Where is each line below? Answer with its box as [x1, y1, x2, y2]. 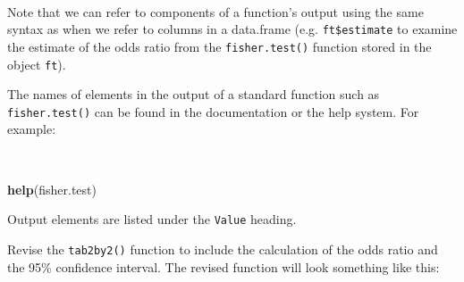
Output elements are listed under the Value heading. [7, 210, 297, 228]
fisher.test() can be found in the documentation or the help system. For [7, 102, 419, 120]
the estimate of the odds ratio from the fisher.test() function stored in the [7, 37, 432, 55]
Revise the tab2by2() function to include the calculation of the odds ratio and [7, 239, 438, 258]
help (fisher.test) [7, 179, 97, 198]
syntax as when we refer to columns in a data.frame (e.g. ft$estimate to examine [7, 20, 458, 38]
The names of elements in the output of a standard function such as [7, 85, 380, 104]
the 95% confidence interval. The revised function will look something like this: [7, 257, 440, 276]
